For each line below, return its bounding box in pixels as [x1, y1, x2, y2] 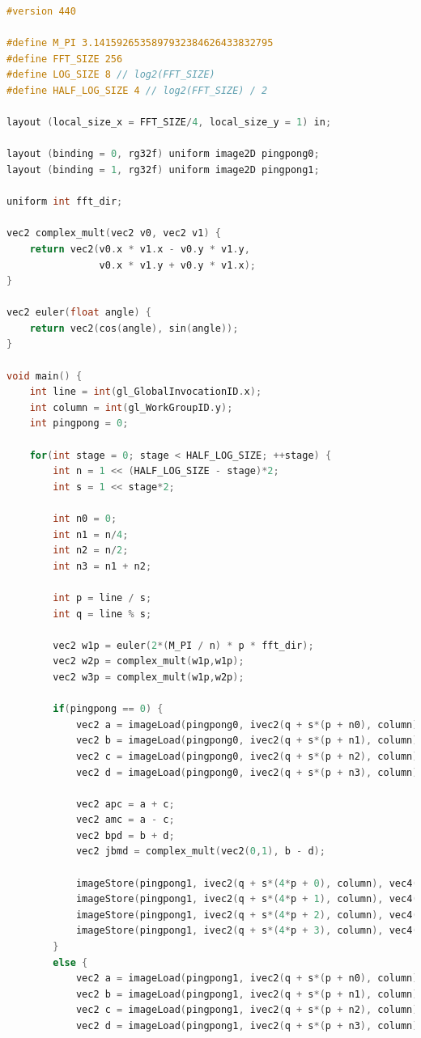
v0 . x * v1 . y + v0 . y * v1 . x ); [99, 259, 256, 271]
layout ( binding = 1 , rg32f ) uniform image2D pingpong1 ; [6, 163, 320, 176]
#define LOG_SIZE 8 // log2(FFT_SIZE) [6, 69, 215, 81]
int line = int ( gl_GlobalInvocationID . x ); [29, 386, 262, 398]
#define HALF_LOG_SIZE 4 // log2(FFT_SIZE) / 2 [6, 84, 268, 96]
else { [53, 956, 88, 968]
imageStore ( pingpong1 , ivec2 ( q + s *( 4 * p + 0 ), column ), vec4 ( [75, 877, 419, 889]
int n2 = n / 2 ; [53, 544, 129, 557]
